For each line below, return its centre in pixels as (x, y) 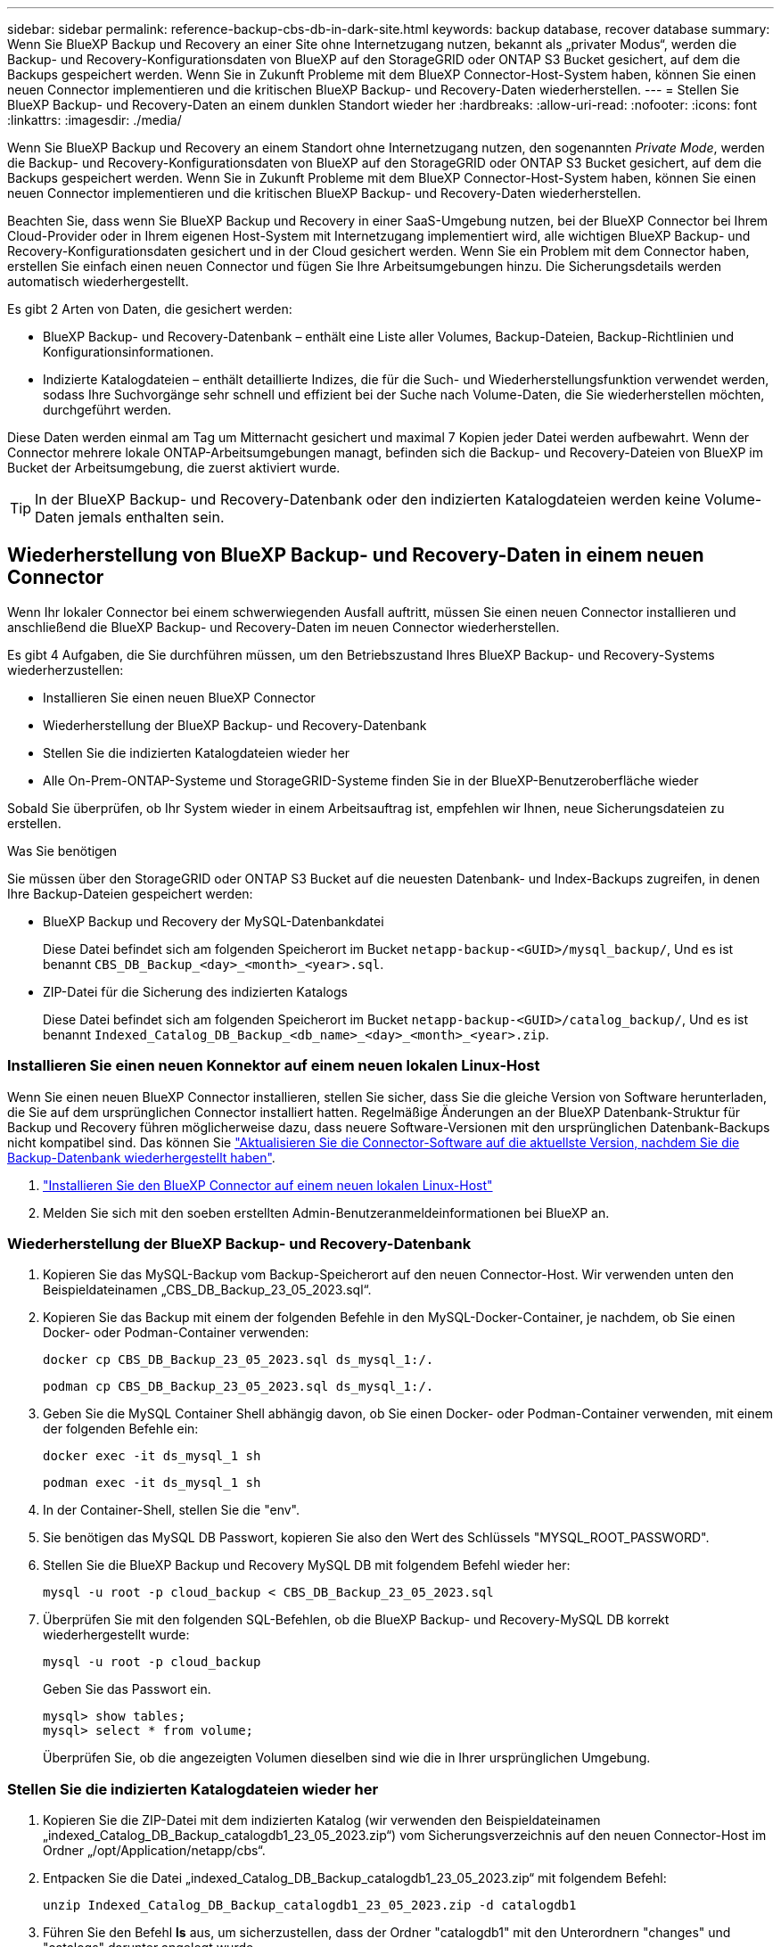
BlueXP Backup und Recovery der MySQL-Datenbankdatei (214, 921)
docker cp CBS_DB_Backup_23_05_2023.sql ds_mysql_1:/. (238, 1360)
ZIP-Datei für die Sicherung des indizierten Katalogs (195, 991)
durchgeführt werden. (107, 410)
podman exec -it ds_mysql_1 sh (152, 1483)
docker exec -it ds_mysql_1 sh (152, 1456)
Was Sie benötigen (62, 850)
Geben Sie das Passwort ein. (127, 1689)
